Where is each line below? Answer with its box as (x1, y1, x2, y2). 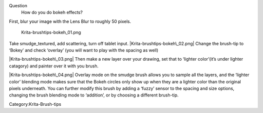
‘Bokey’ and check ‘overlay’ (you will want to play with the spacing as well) (9, 47, 158, 53)
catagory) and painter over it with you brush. (9, 63, 99, 69)
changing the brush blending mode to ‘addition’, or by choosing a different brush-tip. (9, 92, 179, 98)
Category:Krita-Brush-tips (9, 101, 61, 107)
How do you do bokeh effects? (21, 10, 83, 16)
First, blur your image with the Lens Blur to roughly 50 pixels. (9, 18, 131, 24)
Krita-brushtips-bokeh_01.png (21, 30, 81, 35)
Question (9, 3, 28, 8)
